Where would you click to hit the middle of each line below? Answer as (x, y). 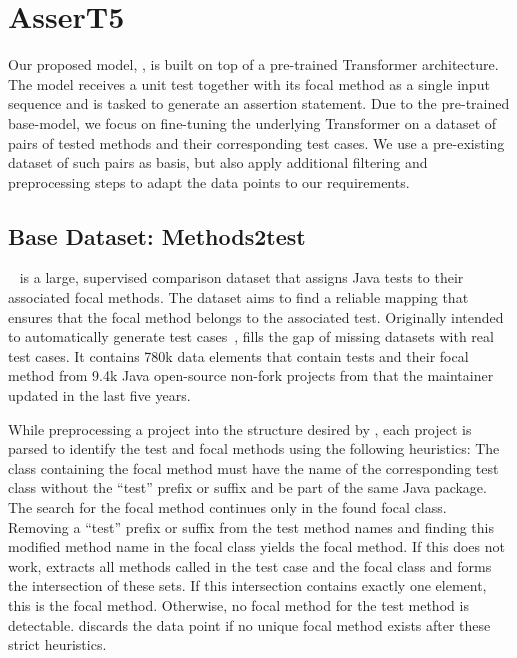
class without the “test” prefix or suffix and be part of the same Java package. (247, 487)
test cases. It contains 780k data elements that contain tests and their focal (238, 355)
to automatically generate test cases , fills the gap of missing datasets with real (251, 336)
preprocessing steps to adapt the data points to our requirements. (209, 181)
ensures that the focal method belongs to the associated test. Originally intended (256, 316)
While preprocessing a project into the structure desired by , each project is (240, 428)
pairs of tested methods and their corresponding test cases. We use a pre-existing (256, 142)
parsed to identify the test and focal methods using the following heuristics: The (254, 448)
